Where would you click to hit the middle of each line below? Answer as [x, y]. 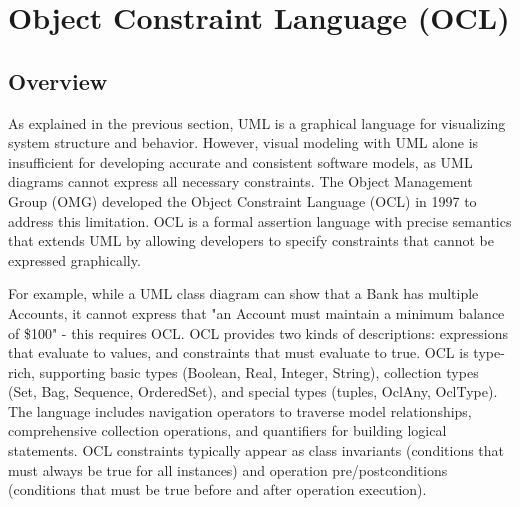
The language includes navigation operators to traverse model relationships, [240, 410]
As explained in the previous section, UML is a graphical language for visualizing [257, 122]
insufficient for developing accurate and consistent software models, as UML [240, 161]
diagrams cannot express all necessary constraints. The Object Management [240, 181]
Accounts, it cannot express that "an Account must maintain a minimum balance [256, 312]
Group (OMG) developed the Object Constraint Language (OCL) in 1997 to [242, 200]
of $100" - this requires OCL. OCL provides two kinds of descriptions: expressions [258, 332]
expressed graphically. [74, 259]
